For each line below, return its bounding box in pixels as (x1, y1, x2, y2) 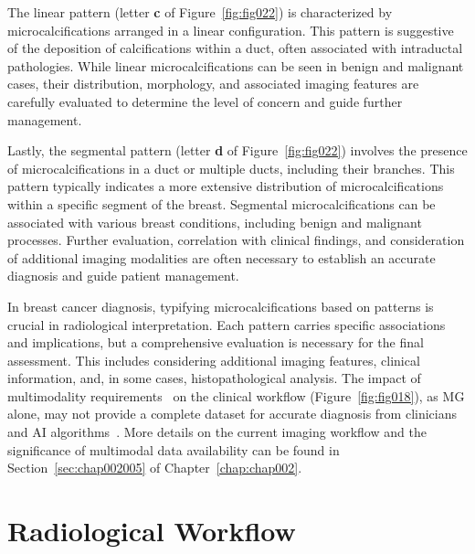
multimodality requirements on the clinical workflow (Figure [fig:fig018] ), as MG (7, 386, 465, 405)
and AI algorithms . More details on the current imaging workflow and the (7, 422, 427, 442)
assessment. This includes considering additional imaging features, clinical (7, 350, 420, 369)
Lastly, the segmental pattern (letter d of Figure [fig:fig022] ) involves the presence (7, 141, 468, 160)
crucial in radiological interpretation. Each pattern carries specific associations (7, 314, 446, 334)
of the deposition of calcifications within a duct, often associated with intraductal (7, 38, 463, 58)
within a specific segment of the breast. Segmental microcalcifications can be (7, 194, 436, 213)
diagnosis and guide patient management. (7, 266, 239, 285)
